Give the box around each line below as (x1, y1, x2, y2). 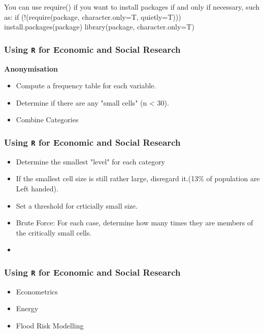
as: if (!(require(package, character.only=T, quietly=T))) (4, 11, 181, 22)
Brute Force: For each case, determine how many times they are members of (16, 217, 253, 228)
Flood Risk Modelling (16, 320, 84, 330)
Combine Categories (16, 114, 79, 125)
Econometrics (16, 286, 58, 296)
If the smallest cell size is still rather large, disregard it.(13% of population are (16, 173, 260, 184)
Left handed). (16, 183, 58, 193)
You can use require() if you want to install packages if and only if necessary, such (4, 2, 260, 12)
